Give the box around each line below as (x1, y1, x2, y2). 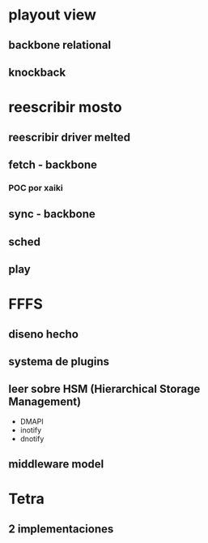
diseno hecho (8, 327, 79, 341)
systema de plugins (8, 355, 110, 368)
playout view (8, 6, 97, 24)
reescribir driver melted (8, 130, 131, 144)
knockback (8, 65, 66, 79)
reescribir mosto (8, 98, 123, 117)
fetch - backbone (8, 157, 97, 171)
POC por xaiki (8, 182, 63, 193)
